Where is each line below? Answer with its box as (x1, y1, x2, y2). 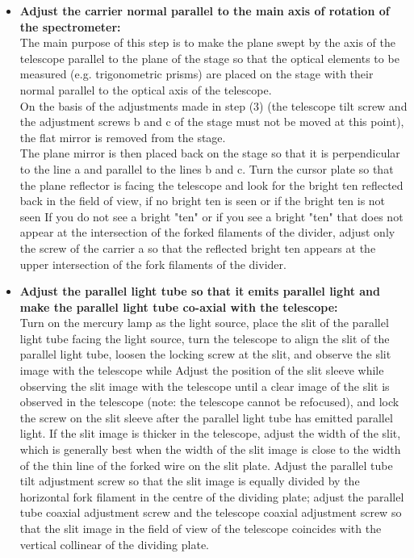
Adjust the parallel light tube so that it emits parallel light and (19, 283, 380, 300)
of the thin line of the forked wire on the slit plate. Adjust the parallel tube (19, 456, 393, 473)
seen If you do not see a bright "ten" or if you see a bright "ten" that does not (19, 208, 404, 224)
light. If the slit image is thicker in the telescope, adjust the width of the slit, (19, 425, 401, 442)
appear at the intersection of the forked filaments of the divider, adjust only (19, 224, 395, 241)
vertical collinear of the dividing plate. (19, 535, 210, 552)
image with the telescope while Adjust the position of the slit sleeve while (19, 362, 384, 379)
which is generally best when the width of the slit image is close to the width (19, 441, 401, 458)
